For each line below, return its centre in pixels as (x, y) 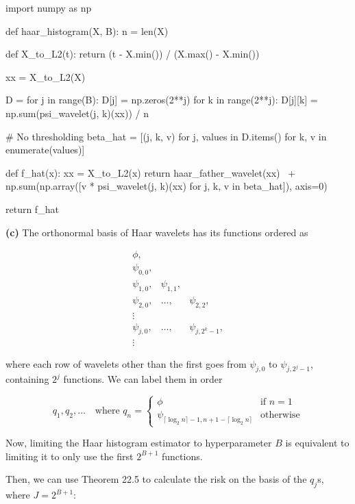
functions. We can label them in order (143, 379)
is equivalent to (317, 443)
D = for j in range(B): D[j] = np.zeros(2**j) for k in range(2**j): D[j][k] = (162, 100)
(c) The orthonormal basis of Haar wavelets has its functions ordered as (157, 232)
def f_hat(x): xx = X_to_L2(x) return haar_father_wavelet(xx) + (151, 172)
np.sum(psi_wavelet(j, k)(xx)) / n (77, 113)
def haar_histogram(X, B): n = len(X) (87, 30)
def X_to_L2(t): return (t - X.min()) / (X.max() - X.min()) (133, 54)
